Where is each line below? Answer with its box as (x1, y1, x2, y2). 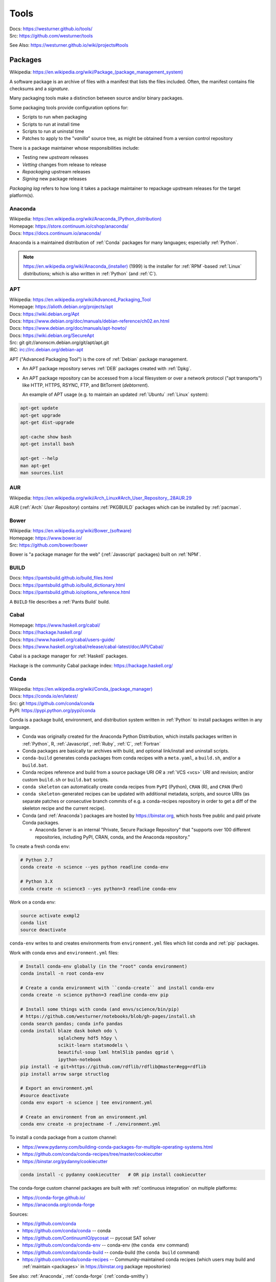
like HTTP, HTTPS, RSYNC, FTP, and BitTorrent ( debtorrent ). (22, 382, 149, 388)
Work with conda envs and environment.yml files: (9, 949, 119, 956)
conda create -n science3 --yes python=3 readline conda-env (20, 886, 177, 892)
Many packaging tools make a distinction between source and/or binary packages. (9, 95, 184, 101)
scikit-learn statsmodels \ (58, 1043, 128, 1048)
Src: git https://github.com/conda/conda (9, 700, 95, 706)
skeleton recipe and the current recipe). (22, 805, 106, 811)
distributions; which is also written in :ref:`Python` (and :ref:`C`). (23, 270, 157, 276)
